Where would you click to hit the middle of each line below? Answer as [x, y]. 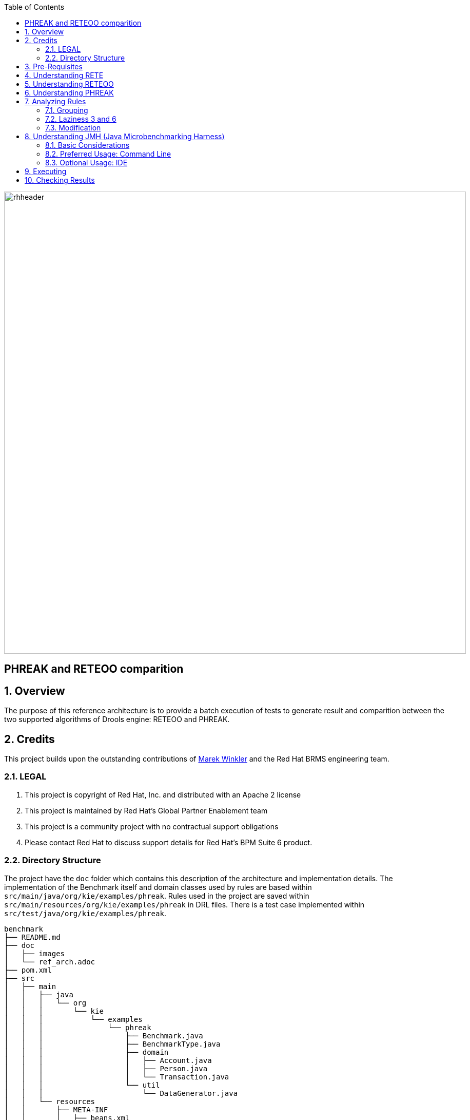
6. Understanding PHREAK [69, 93]
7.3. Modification [73, 128]
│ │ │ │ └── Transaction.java [117, 1077]
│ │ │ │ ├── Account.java [108, 1060]
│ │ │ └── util [82, 1085]
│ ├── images [35, 953]
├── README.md [32, 937]
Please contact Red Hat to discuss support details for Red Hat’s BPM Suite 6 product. [169, 842]
